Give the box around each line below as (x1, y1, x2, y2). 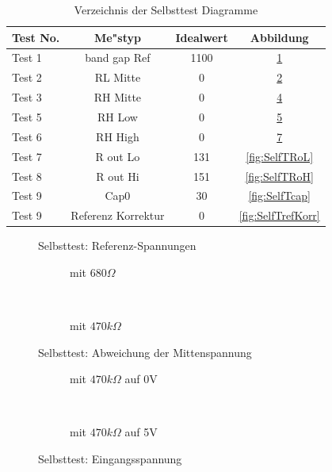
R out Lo (95, 148, 140, 164)
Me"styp (93, 29, 141, 45)
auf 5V (124, 424, 158, 440)
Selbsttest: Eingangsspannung (38, 451, 182, 467)
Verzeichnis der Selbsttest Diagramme (74, 2, 258, 17)
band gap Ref (85, 49, 151, 66)
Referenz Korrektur (71, 207, 165, 224)
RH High (96, 128, 139, 144)
